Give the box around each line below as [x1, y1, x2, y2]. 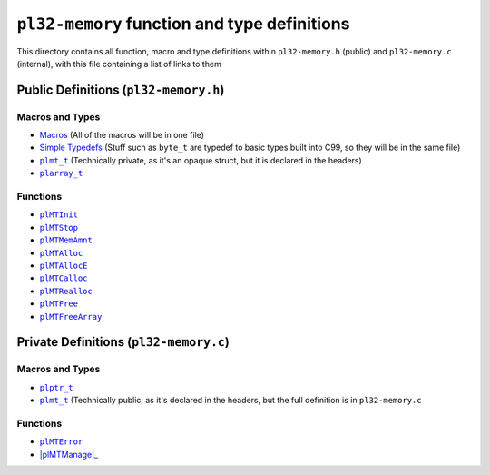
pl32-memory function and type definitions [16, 14, 350, 34]
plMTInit [39, 210, 79, 220]
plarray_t [39, 168, 83, 179]
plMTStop [39, 223, 79, 233]
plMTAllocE [39, 260, 88, 271]
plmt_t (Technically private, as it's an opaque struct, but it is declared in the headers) [39, 154, 362, 165]
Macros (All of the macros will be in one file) [39, 130, 204, 141]
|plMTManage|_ [39, 449, 99, 460]
